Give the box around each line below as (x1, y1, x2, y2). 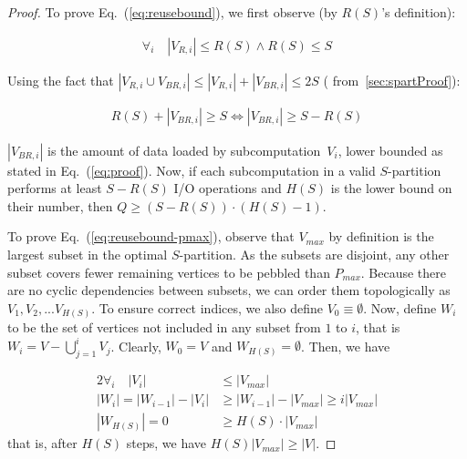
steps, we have (126, 433, 207, 453)
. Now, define (363, 298, 437, 317)
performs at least (7, 178, 102, 198)
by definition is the (328, 227, 434, 246)
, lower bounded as (337, 140, 443, 159)
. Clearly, (110, 336, 161, 355)
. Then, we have (301, 336, 390, 355)
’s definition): (381, 3, 456, 21)
